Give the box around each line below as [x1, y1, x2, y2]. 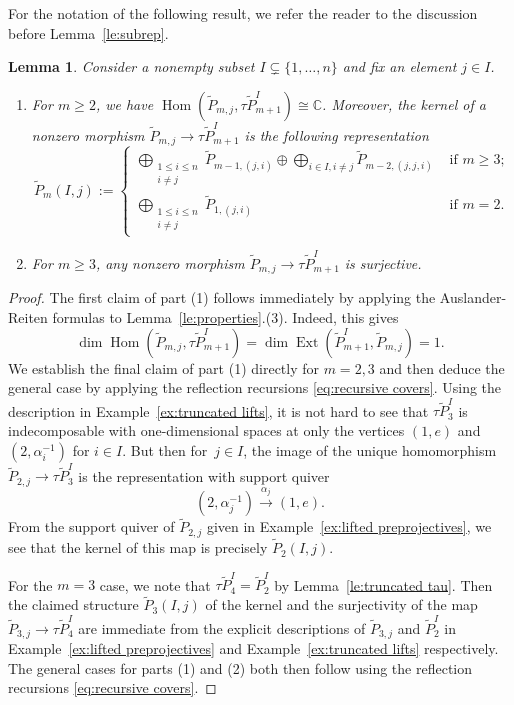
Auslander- [439, 287, 507, 308]
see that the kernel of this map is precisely [8, 537, 268, 558]
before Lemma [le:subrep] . [8, 22, 169, 43]
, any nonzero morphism [95, 252, 245, 273]
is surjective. [344, 252, 422, 273]
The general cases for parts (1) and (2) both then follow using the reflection [8, 657, 473, 678]
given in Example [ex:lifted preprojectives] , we [206, 516, 492, 537]
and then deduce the [379, 357, 505, 378]
